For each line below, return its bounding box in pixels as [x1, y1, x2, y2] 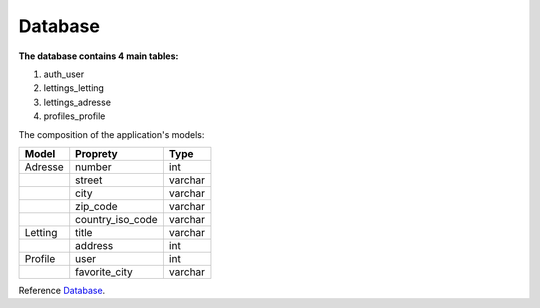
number [75, 160, 112, 174]
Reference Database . [18, 284, 106, 296]
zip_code [75, 199, 119, 213]
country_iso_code [75, 212, 159, 226]
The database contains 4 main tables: [18, 50, 179, 62]
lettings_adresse [43, 96, 112, 108]
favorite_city [75, 265, 134, 279]
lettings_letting [43, 82, 105, 94]
